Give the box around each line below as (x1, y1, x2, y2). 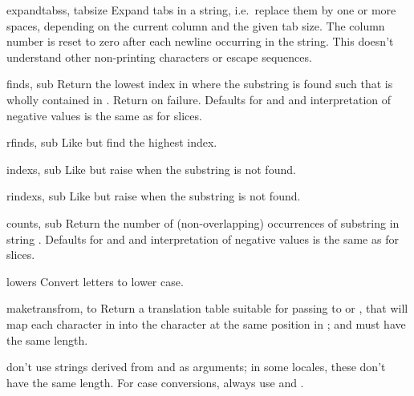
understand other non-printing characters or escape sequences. (6, 48, 312, 65)
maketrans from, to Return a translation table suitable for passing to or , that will (6, 300, 408, 317)
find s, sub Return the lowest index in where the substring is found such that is (6, 75, 393, 92)
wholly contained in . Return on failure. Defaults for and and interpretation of (6, 91, 392, 107)
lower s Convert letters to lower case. (6, 273, 184, 289)
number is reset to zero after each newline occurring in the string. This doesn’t (6, 33, 394, 50)
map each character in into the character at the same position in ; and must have (6, 315, 406, 332)
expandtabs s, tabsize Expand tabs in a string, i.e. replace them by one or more (6, 2, 396, 18)
